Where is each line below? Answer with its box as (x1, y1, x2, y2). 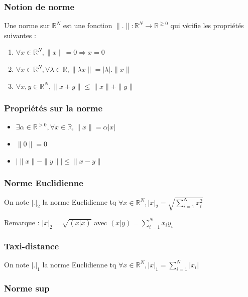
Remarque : (4, 217, 40, 227)
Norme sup (4, 281, 50, 294)
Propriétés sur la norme (4, 102, 103, 114)
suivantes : (4, 30, 36, 40)
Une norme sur (4, 20, 50, 31)
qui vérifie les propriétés (170, 20, 244, 31)
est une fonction (63, 20, 112, 31)
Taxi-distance (4, 239, 59, 252)
